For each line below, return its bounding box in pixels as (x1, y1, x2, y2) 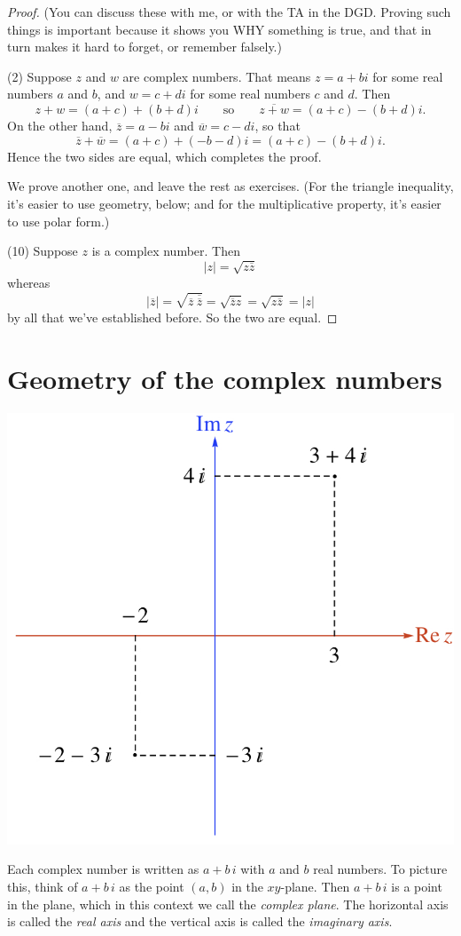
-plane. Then (280, 877, 350, 896)
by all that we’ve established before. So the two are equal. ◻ (7, 308, 338, 327)
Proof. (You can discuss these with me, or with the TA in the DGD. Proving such (7, 3, 451, 20)
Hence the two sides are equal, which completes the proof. (7, 147, 322, 165)
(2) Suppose (7, 67, 72, 85)
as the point (119, 877, 184, 896)
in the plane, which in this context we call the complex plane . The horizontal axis (7, 894, 449, 913)
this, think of (7, 877, 78, 896)
